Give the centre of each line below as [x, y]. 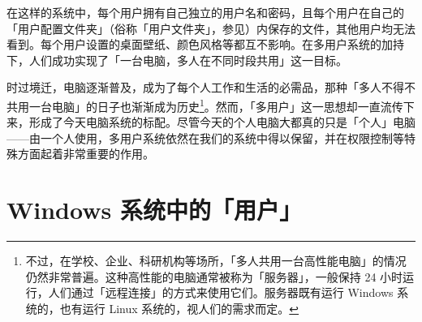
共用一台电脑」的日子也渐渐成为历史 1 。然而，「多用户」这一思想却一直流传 [205, 105]
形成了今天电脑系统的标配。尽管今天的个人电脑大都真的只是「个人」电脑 [222, 122]
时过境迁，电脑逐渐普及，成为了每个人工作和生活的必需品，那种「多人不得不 [211, 87]
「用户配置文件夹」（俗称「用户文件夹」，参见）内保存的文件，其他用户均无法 [211, 28]
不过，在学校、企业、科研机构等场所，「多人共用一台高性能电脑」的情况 [216, 261]
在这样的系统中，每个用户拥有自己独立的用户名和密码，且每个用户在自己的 [205, 12]
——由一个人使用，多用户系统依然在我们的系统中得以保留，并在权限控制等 [205, 137]
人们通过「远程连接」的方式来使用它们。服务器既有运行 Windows [221, 292]
